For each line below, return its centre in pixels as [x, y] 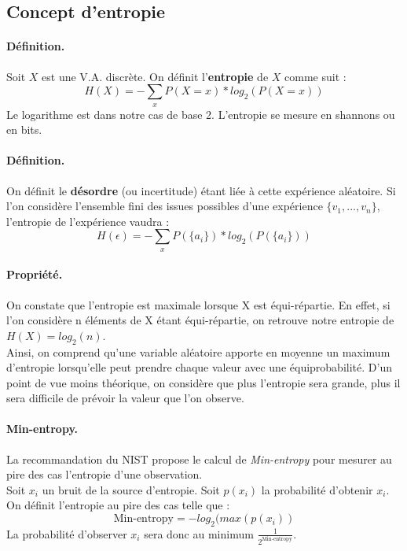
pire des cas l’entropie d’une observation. [104, 474]
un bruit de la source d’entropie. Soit [131, 489]
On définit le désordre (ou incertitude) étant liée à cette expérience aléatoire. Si [201, 190]
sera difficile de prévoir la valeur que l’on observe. [125, 398]
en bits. [24, 129]
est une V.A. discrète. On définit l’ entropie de [155, 76]
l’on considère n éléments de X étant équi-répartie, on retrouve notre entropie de [200, 320]
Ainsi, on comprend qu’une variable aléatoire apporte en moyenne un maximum [198, 351]
